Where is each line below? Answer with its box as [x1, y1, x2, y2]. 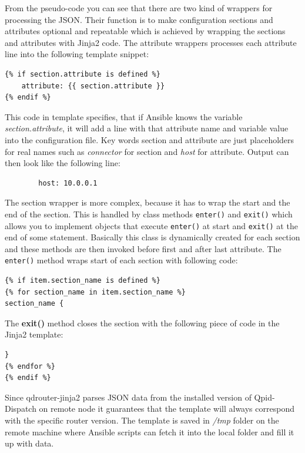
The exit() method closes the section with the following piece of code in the [5, 316, 280, 329]
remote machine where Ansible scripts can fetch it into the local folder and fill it [5, 425, 294, 438]
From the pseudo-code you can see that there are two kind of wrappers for [5, 2, 273, 14]
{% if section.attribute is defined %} [5, 70, 160, 78]
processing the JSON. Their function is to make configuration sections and [5, 13, 273, 25]
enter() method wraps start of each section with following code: [5, 254, 238, 266]
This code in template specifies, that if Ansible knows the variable [5, 110, 243, 123]
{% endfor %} [5, 362, 55, 371]
